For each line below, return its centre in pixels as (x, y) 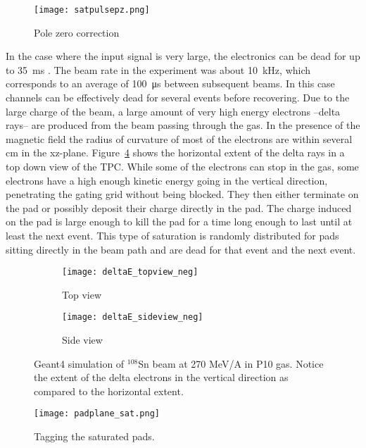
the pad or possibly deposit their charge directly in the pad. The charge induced (179, 207)
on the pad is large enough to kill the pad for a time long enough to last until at (179, 222)
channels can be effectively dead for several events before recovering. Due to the (178, 98)
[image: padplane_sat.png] (97, 414)
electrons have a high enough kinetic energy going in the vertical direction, (167, 180)
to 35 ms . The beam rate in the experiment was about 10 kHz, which (158, 69)
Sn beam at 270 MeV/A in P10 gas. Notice (231, 363)
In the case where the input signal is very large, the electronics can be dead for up (183, 56)
